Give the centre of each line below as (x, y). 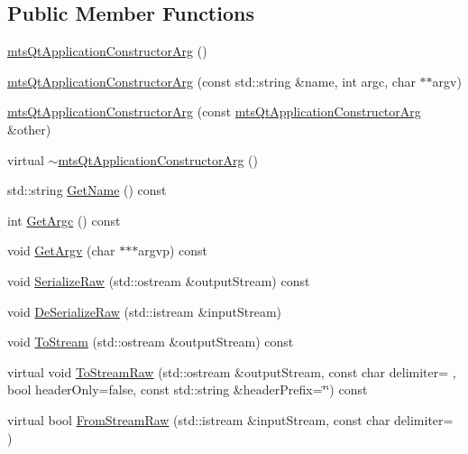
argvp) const (173, 250)
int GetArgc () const (64, 220)
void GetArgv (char (61, 250)
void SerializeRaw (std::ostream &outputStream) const (159, 280)
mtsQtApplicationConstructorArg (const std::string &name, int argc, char (211, 81)
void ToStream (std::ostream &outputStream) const (151, 342)
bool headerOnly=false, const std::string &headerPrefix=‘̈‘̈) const (188, 389)
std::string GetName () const (87, 190)
